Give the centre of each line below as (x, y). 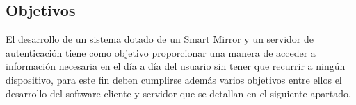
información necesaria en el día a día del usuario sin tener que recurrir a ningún (176, 66)
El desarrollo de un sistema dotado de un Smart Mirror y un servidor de (160, 39)
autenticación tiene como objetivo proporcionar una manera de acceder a (161, 52)
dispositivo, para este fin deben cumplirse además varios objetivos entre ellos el (174, 79)
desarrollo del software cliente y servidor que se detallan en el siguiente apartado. (178, 93)
